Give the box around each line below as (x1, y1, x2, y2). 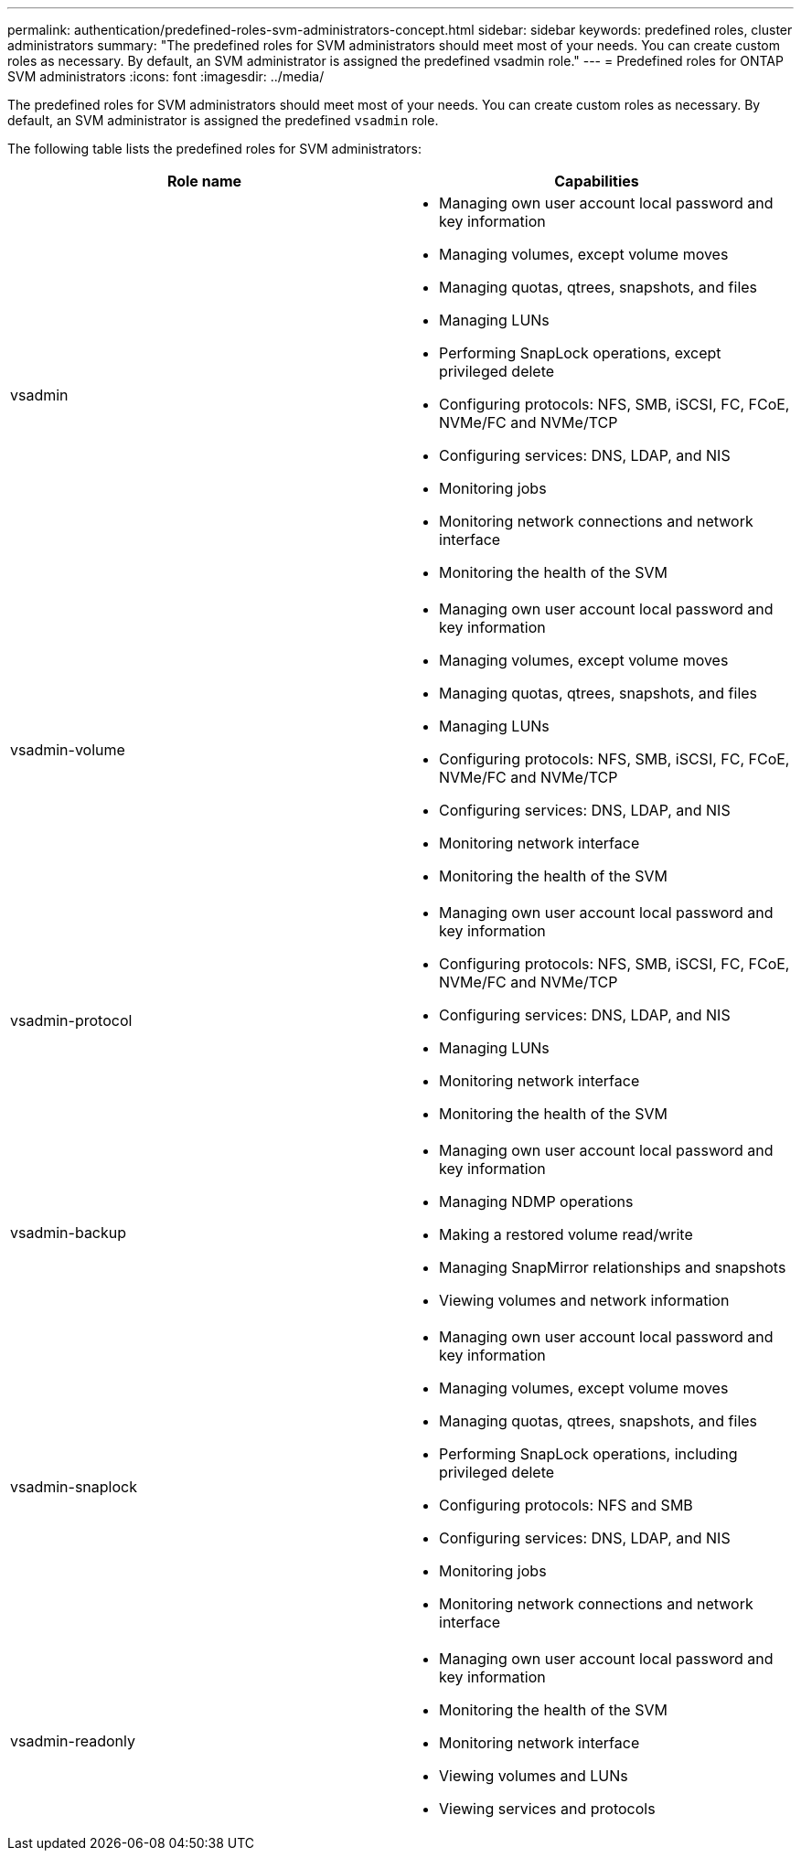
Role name (166, 172, 242, 190)
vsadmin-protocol (10, 1011, 133, 1030)
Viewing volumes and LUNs (439, 1767, 628, 1785)
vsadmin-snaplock (10, 1478, 137, 1496)
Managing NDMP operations (439, 1192, 634, 1211)
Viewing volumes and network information (439, 1291, 730, 1309)
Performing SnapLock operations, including (439, 1445, 738, 1463)
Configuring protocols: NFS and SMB (439, 1496, 693, 1514)
